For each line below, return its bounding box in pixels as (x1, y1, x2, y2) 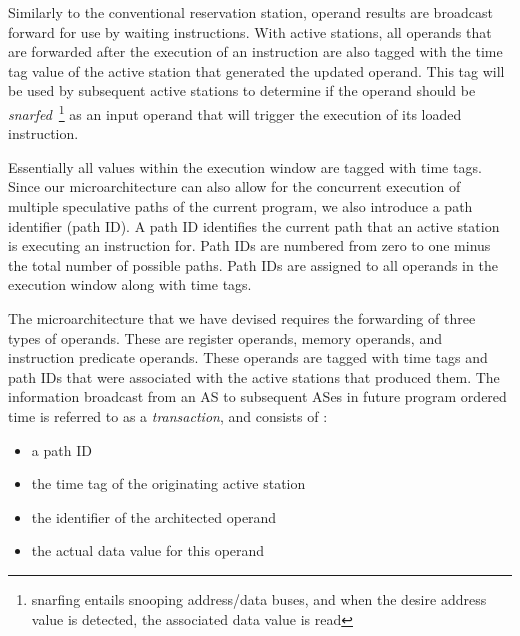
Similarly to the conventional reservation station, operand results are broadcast (8, 2, 493, 22)
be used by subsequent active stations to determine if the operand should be (8, 80, 476, 101)
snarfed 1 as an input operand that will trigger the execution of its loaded (8, 100, 462, 124)
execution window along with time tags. (8, 274, 252, 295)
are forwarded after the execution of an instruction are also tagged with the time (8, 41, 503, 62)
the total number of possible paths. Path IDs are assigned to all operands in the (8, 254, 498, 275)
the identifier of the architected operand (31, 506, 277, 527)
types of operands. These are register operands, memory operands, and (8, 327, 442, 348)
